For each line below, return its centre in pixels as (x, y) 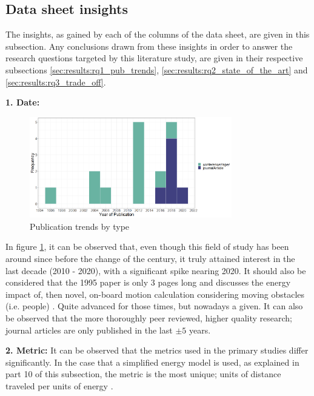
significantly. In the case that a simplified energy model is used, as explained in (152, 362)
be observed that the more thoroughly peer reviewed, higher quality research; (149, 318)
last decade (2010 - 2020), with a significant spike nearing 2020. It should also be (156, 270)
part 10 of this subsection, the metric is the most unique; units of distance (143, 374)
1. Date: (23, 102)
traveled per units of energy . (59, 385)
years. (200, 330)
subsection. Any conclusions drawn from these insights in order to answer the (149, 46)
